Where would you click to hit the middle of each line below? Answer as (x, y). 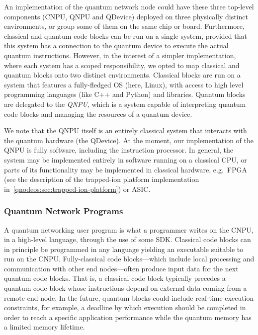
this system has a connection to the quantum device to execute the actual (116, 45)
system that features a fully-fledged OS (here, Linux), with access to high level (124, 84)
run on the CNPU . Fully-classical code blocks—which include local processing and (129, 259)
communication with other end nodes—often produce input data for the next (121, 268)
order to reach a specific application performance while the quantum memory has (128, 317)
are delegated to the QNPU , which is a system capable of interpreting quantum (125, 104)
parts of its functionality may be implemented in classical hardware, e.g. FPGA (126, 169)
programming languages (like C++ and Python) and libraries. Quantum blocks (125, 94)
